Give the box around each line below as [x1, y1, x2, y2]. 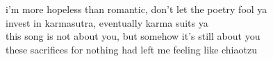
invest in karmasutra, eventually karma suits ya [6, 15, 208, 29]
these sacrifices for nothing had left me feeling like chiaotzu [6, 42, 257, 56]
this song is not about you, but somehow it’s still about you [6, 29, 260, 43]
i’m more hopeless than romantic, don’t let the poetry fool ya [6, 2, 267, 16]
